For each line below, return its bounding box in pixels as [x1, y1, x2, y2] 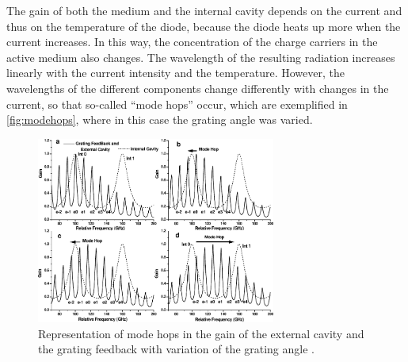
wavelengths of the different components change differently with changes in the [6, 79, 389, 96]
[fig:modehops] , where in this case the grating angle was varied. [6, 111, 313, 128]
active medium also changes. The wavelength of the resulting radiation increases [6, 48, 395, 65]
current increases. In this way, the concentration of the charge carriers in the [6, 33, 378, 50]
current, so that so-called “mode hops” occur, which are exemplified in [6, 95, 348, 112]
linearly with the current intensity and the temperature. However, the [6, 64, 345, 81]
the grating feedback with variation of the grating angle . [38, 341, 315, 357]
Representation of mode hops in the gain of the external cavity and [38, 325, 364, 341]
